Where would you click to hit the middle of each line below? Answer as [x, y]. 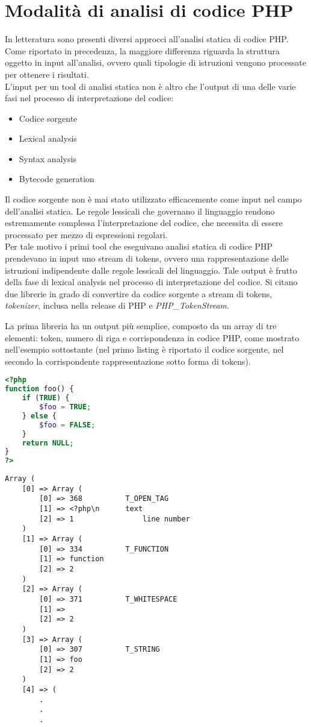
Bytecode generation [57, 179]
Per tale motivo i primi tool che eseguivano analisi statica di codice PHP [139, 246]
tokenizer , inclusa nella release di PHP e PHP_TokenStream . [117, 305]
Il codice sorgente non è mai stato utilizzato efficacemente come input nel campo [153, 199]
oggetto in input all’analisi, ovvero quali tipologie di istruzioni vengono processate [155, 62]
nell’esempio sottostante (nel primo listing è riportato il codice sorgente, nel [144, 349]
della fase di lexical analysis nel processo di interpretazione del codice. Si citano [151, 282]
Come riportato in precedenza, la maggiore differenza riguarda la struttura [143, 50]
